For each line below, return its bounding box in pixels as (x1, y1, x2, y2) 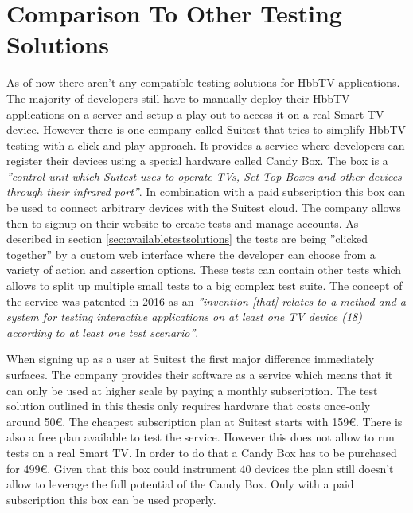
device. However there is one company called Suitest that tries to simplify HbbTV (6, 121, 407, 138)
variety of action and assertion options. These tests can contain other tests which (6, 261, 402, 278)
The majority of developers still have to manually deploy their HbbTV (6, 89, 350, 106)
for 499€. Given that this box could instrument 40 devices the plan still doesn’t (6, 460, 394, 476)
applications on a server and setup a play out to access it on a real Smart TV (6, 105, 384, 122)
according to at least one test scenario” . (6, 323, 199, 340)
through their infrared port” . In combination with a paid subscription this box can (6, 183, 406, 200)
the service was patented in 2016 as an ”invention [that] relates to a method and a (6, 292, 406, 309)
